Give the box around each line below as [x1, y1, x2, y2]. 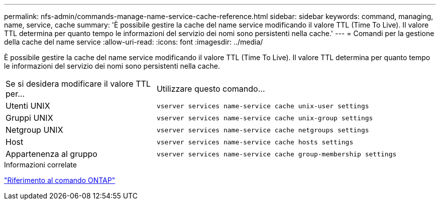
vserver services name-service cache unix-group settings [156, 114, 373, 122]
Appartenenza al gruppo [6, 149, 97, 159]
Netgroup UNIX [6, 125, 63, 135]
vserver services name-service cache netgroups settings [156, 126, 369, 134]
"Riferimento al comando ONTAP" [4, 176, 116, 184]
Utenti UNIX [6, 101, 50, 111]
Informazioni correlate [4, 160, 77, 169]
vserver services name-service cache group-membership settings [156, 150, 397, 158]
